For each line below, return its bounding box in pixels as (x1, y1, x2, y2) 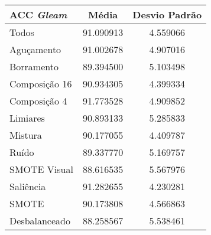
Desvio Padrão (132, 8, 202, 21)
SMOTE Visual (9, 162, 73, 176)
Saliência (9, 179, 46, 193)
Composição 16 (9, 77, 72, 90)
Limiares (9, 111, 45, 125)
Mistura (9, 128, 42, 142)
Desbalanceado (9, 214, 70, 227)
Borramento (9, 60, 59, 73)
